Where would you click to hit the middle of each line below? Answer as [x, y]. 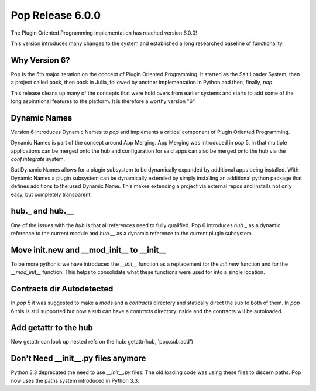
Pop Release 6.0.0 [56, 15]
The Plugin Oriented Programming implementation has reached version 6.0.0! [104, 33]
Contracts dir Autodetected [62, 289]
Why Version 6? [40, 60]
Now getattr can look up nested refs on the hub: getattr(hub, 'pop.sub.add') [102, 342]
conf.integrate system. [38, 159]
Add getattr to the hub [52, 328]
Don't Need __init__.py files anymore [78, 359]
